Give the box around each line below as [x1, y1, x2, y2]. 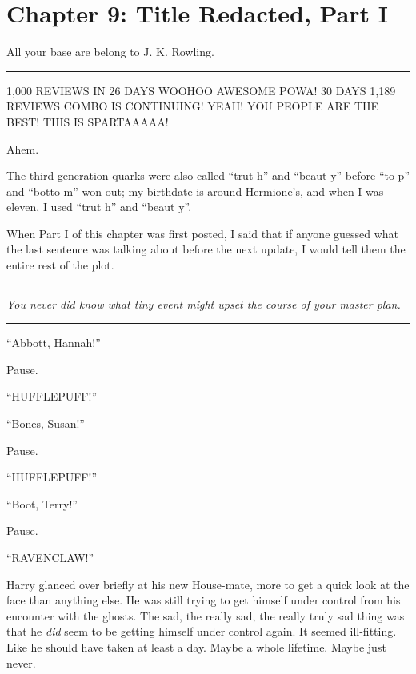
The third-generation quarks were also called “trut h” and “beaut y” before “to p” [6, 167, 410, 184]
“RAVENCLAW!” [6, 549, 94, 565]
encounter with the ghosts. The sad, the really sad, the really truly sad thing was [6, 607, 405, 624]
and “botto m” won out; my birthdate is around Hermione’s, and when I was [6, 182, 384, 199]
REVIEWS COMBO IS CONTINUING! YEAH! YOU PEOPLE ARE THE [6, 98, 379, 114]
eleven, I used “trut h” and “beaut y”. [6, 198, 192, 215]
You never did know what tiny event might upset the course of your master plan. [6, 295, 401, 312]
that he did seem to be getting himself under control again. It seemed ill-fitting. [6, 623, 397, 640]
